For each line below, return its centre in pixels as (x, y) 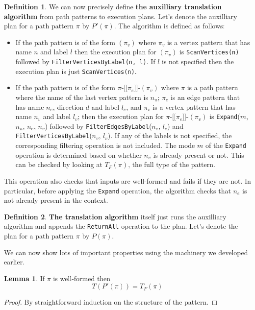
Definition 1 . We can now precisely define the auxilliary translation (113, 6)
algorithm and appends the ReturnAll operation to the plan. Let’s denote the (121, 226)
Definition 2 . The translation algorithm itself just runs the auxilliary (115, 216)
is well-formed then (82, 278)
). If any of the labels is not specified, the (170, 135)
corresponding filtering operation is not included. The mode (105, 145)
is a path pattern (213, 87)
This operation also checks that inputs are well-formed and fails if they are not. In (127, 180)
